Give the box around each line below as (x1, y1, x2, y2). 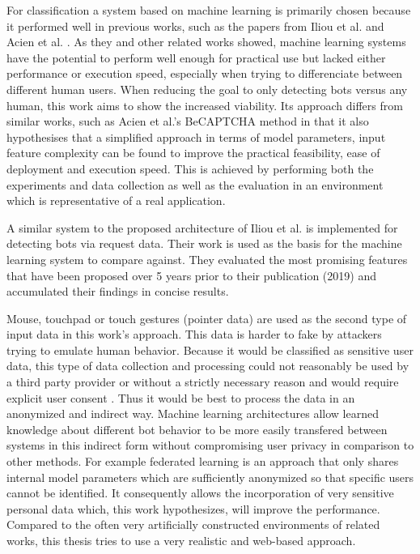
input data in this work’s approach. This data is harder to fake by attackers (6, 326, 382, 343)
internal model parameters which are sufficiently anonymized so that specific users (6, 468, 414, 485)
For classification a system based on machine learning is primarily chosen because (6, 2, 411, 18)
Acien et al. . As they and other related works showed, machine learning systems (6, 33, 406, 50)
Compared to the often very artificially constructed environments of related (6, 516, 380, 533)
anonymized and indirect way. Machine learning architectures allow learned (6, 405, 379, 422)
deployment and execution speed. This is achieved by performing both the (6, 160, 374, 177)
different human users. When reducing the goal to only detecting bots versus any (6, 80, 408, 97)
